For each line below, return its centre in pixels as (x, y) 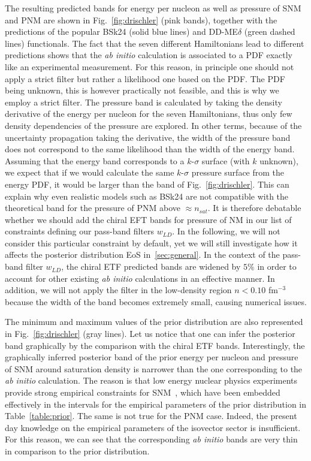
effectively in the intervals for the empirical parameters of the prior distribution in (156, 404)
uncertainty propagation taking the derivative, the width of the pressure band (148, 137)
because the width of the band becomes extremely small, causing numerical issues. (156, 301)
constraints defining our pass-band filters (80, 231)
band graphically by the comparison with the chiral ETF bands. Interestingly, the (155, 345)
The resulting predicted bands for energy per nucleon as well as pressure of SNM (153, 8)
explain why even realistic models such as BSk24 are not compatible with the (147, 196)
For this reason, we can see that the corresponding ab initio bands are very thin (151, 439)
